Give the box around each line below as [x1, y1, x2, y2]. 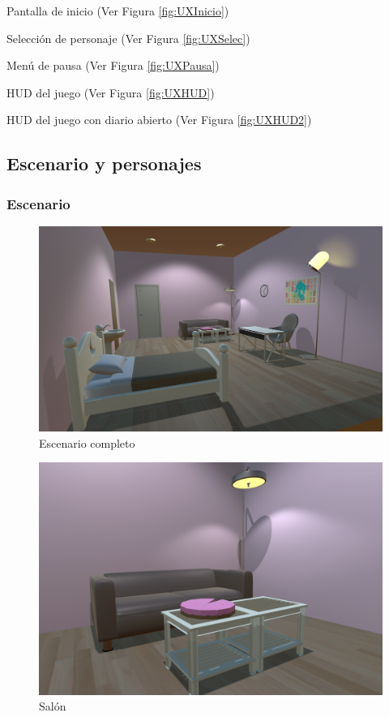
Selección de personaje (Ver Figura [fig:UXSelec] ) [6, 29, 250, 46]
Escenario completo [39, 434, 135, 451]
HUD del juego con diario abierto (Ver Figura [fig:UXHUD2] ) [6, 111, 312, 128]
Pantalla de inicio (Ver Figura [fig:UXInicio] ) [6, 2, 229, 19]
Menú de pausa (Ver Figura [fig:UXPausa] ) [6, 57, 220, 74]
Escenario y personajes [6, 151, 202, 176]
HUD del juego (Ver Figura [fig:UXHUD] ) [6, 84, 215, 101]
